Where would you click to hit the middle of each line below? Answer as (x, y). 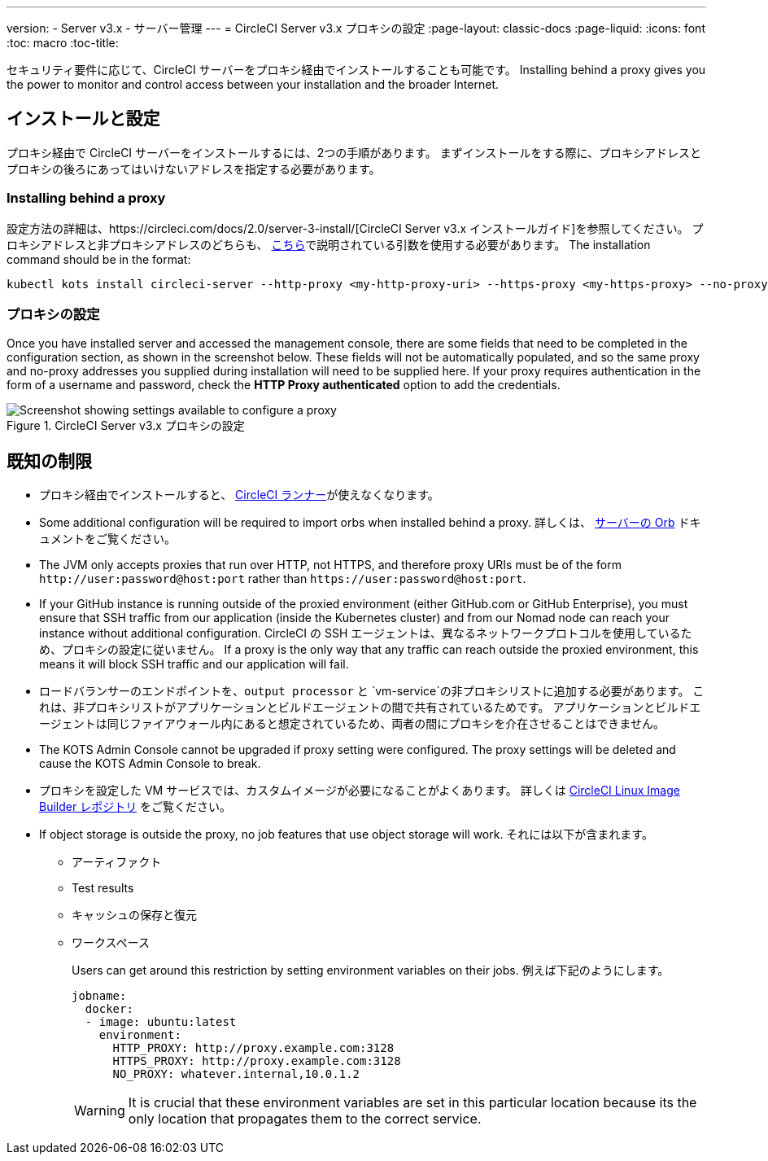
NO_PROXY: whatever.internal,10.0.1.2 (236, 1074)
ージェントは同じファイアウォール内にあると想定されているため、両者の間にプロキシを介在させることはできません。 (352, 724)
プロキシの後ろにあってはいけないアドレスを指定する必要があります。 (194, 169)
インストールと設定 (83, 119)
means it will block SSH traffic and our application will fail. (194, 664)
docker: (109, 1009)
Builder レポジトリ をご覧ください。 (135, 807)
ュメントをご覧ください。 (107, 539)
